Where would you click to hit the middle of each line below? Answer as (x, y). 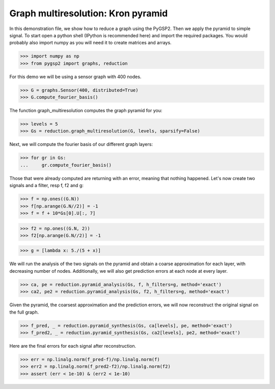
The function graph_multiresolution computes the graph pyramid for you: (86, 111)
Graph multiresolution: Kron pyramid (89, 13)
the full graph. (24, 312)
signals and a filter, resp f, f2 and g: (47, 186)
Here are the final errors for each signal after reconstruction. (73, 346)
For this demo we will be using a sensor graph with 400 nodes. (75, 76)
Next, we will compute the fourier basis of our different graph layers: (81, 144)
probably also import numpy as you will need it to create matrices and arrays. (90, 43)
